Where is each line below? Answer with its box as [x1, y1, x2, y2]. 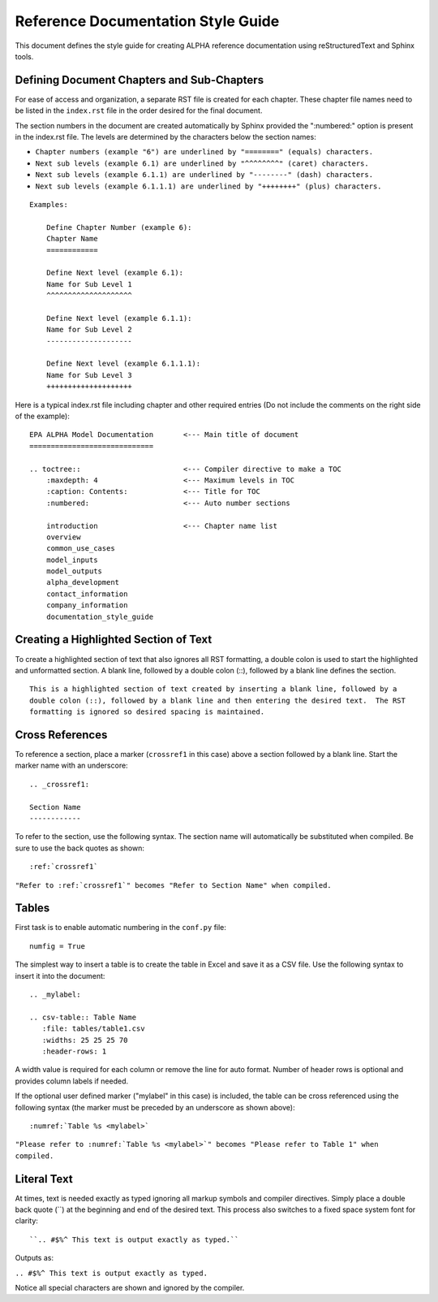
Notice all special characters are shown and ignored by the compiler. [15, 1283, 245, 1292]
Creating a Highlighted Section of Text [15, 633, 213, 647]
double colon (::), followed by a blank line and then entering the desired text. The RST [29, 695, 406, 705]
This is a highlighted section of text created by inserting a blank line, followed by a [29, 685, 397, 694]
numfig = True [29, 941, 85, 950]
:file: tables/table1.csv [41, 1024, 145, 1033]
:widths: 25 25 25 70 [41, 1036, 128, 1045]
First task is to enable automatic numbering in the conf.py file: [15, 923, 227, 932]
